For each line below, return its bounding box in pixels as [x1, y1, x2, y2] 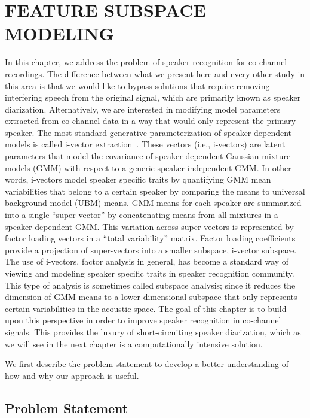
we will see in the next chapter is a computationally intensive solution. [5, 337, 263, 350]
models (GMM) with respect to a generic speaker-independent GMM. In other [5, 161, 291, 174]
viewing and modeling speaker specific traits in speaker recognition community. [5, 267, 294, 279]
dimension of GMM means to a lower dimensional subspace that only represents [5, 290, 297, 303]
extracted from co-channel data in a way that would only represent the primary [5, 114, 296, 127]
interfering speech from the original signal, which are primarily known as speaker [5, 91, 301, 104]
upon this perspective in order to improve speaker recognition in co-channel [5, 314, 281, 326]
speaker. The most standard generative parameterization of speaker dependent [5, 126, 292, 138]
